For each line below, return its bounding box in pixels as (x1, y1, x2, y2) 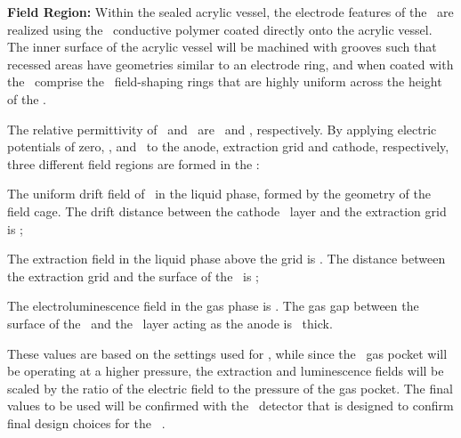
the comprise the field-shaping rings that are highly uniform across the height (7, 72, 442, 91)
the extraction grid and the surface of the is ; (7, 266, 259, 285)
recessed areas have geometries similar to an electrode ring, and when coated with (7, 54, 454, 73)
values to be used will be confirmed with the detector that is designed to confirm (7, 396, 454, 415)
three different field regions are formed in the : (7, 154, 260, 173)
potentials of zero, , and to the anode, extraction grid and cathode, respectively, (7, 137, 449, 156)
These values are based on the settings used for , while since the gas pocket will (7, 344, 448, 362)
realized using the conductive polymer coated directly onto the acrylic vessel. (7, 20, 433, 38)
